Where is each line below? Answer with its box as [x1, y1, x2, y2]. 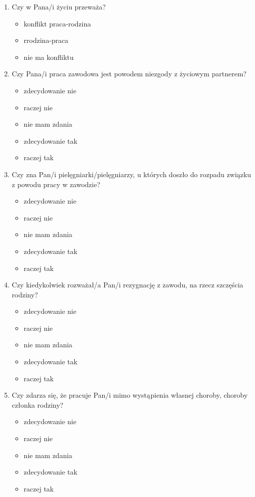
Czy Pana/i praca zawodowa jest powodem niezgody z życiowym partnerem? [11, 68, 247, 79]
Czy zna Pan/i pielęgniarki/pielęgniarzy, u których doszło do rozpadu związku [11, 169, 252, 179]
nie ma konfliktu [23, 51, 74, 62]
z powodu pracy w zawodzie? [11, 179, 100, 189]
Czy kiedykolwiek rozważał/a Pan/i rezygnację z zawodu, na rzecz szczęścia [11, 279, 244, 290]
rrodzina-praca [23, 35, 68, 45]
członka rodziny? [11, 399, 63, 410]
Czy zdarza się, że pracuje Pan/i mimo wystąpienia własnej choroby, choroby [11, 390, 248, 400]
